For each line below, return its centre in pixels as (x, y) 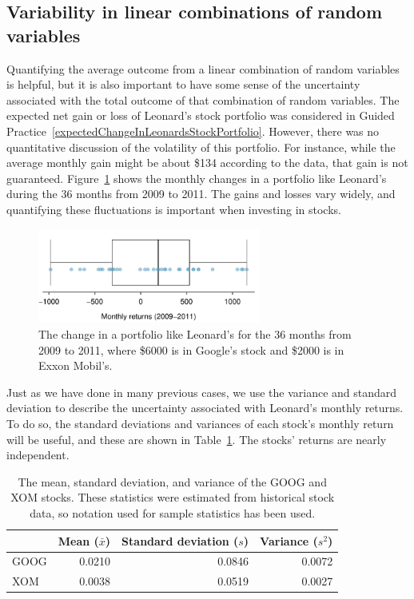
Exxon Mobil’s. (76, 365)
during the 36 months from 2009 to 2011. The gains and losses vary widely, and (201, 194)
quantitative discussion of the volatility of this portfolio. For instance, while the (201, 147)
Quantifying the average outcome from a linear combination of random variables (203, 68)
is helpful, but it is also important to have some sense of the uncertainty (183, 84)
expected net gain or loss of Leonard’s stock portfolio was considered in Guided (201, 115)
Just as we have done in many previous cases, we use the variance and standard (202, 392)
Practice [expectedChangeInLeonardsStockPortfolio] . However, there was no (193, 131)
